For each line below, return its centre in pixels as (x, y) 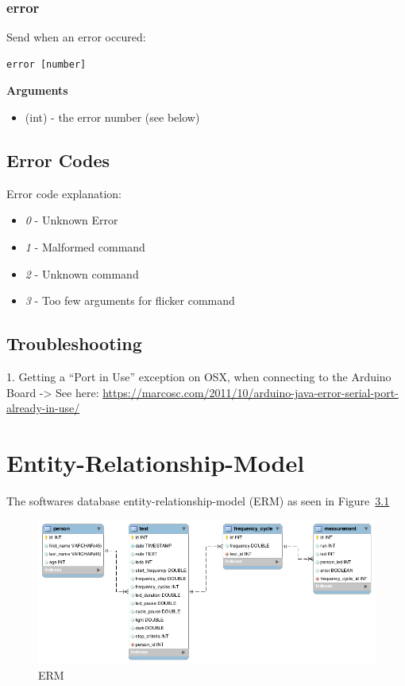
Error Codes (58, 160)
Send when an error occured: (76, 37)
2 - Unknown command (82, 273)
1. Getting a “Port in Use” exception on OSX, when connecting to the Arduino (199, 376)
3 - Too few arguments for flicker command (130, 300)
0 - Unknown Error (71, 220)
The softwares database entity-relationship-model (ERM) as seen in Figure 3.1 (198, 500)
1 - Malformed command (85, 246)
